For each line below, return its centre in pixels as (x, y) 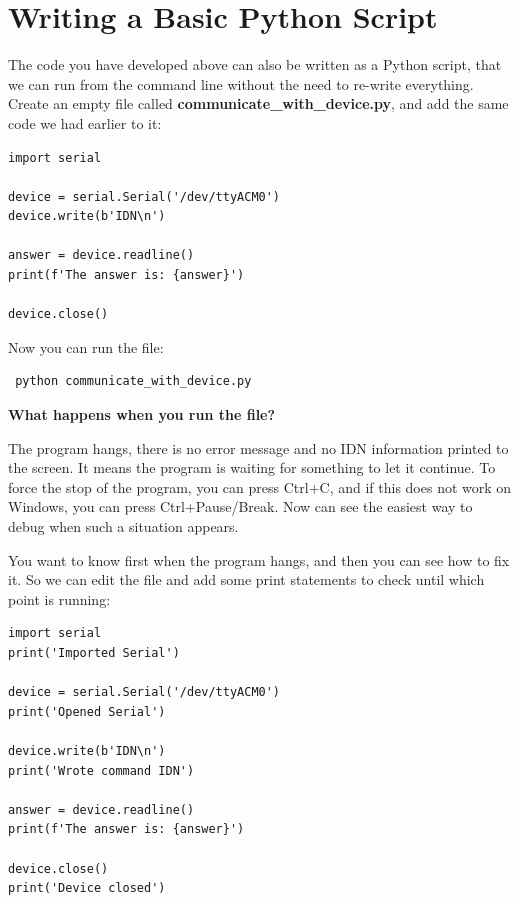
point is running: (59, 598)
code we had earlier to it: (85, 122)
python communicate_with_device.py (133, 381)
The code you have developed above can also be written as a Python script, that (255, 64)
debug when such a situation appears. (123, 526)
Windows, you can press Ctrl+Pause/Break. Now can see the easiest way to (240, 506)
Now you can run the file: (86, 346)
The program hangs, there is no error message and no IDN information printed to (258, 447)
